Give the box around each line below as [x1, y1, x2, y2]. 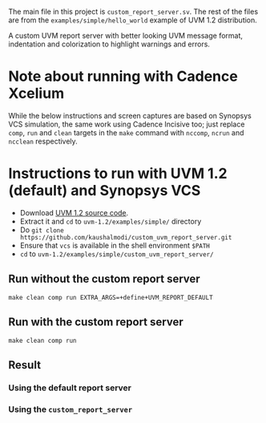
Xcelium [8, 84, 65, 103]
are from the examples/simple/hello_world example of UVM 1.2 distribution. [8, 15, 258, 25]
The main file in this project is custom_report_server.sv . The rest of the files [8, 7, 259, 16]
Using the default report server [8, 382, 132, 393]
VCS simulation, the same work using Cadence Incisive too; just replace [8, 119, 245, 129]
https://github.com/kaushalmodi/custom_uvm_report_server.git [19, 233, 232, 241]
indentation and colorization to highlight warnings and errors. [8, 39, 211, 49]
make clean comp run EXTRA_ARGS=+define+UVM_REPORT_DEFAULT [8, 293, 214, 301]
